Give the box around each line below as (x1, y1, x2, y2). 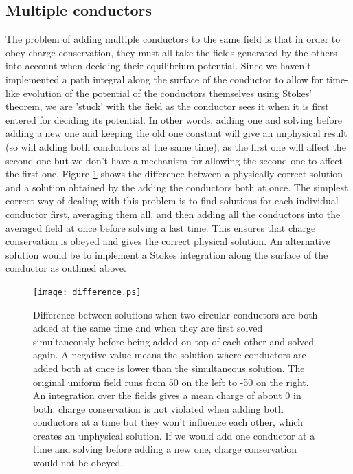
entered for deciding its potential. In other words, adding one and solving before (5, 112, 343, 127)
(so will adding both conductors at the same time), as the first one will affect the (5, 139, 346, 153)
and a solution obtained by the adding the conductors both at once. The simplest (5, 180, 348, 194)
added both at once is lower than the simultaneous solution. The (33, 360, 305, 375)
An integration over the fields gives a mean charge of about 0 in (33, 388, 301, 402)
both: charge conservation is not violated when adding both (33, 401, 284, 416)
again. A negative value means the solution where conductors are (33, 347, 306, 362)
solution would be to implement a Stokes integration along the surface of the (5, 247, 328, 261)
